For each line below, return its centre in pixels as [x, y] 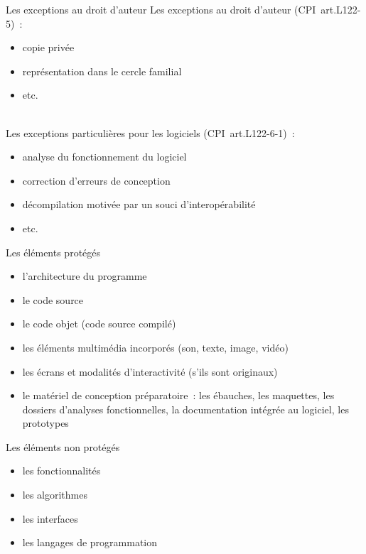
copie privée [48, 47]
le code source [53, 299]
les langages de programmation [90, 542]
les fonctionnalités [61, 471]
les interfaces [50, 518]
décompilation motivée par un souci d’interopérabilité [139, 204]
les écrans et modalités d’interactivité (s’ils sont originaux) [150, 371]
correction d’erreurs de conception [96, 180]
